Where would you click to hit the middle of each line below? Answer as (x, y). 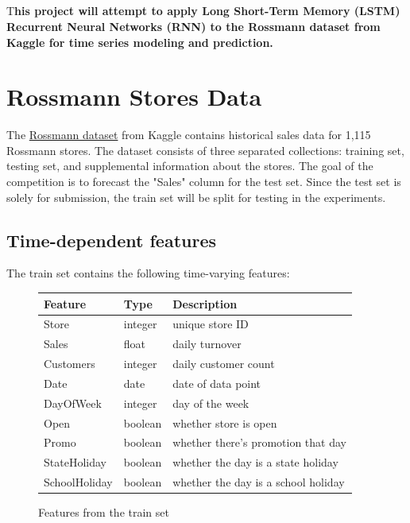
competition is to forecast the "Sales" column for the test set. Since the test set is (204, 182)
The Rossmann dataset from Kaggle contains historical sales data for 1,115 (189, 135)
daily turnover (207, 344)
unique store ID (211, 324)
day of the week (211, 403)
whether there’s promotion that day (259, 442)
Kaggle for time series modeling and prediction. (140, 42)
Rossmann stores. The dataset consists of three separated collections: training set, (205, 150)
